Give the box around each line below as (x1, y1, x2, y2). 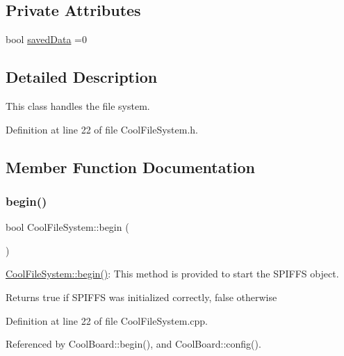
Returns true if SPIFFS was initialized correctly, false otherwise (6, 289, 277, 304)
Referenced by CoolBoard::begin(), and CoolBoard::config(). (6, 337, 261, 351)
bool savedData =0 (6, 32, 87, 47)
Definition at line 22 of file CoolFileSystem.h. (6, 122, 198, 136)
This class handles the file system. (6, 99, 150, 113)
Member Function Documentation (6, 156, 256, 177)
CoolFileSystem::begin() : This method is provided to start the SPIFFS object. (6, 266, 339, 281)
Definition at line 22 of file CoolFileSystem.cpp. (6, 313, 208, 327)
